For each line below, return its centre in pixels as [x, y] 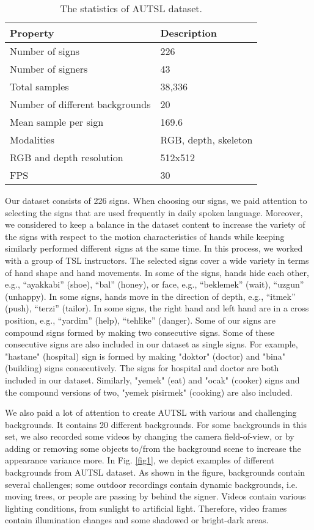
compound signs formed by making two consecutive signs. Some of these [140, 332]
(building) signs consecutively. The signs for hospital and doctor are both [142, 368]
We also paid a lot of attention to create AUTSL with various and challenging [151, 412]
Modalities [32, 140]
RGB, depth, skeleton [206, 140]
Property [32, 33]
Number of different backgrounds [80, 104]
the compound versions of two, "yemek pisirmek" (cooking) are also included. [149, 392]
